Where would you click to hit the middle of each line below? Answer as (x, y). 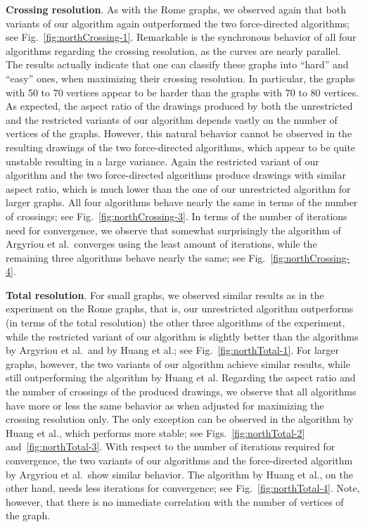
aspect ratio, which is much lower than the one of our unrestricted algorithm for (178, 188)
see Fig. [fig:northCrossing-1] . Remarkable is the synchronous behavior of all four (181, 37)
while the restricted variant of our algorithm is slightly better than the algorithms (182, 336)
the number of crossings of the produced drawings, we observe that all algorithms (181, 392)
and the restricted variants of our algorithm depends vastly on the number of (172, 119)
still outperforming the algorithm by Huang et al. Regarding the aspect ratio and (181, 377)
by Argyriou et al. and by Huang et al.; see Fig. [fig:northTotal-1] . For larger (173, 350)
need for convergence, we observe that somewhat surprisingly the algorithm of (173, 230)
